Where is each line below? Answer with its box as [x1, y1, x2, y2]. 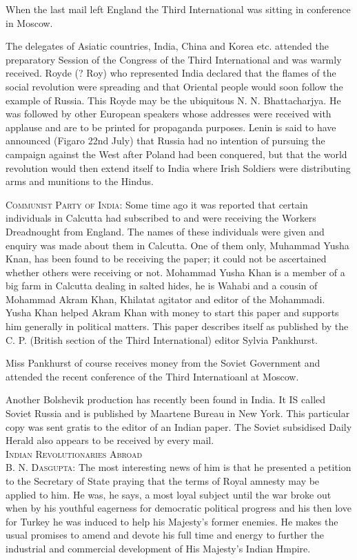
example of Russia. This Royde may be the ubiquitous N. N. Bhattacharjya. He [6, 93, 341, 107]
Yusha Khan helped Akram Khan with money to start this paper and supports [6, 305, 339, 320]
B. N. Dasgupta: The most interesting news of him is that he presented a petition [6, 460, 351, 474]
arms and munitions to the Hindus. [6, 174, 154, 189]
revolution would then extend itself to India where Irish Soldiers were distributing [6, 160, 351, 175]
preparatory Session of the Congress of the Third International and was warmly [6, 52, 342, 66]
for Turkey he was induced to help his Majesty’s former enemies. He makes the [6, 514, 338, 528]
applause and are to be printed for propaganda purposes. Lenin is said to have [6, 119, 336, 134]
